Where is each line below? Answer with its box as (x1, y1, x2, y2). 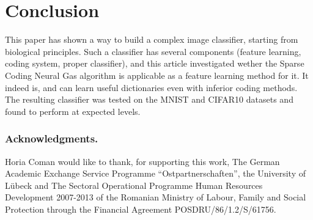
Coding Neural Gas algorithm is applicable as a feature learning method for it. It (5, 68, 309, 81)
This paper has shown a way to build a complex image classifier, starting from (5, 33, 298, 46)
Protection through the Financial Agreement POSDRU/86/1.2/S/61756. (5, 202, 276, 215)
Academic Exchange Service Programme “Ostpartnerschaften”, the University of (5, 167, 306, 180)
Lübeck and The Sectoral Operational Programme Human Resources (5, 178, 263, 191)
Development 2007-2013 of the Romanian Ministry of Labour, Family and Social (5, 191, 306, 204)
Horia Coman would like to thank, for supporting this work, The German (5, 155, 280, 167)
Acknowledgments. (5, 131, 98, 146)
